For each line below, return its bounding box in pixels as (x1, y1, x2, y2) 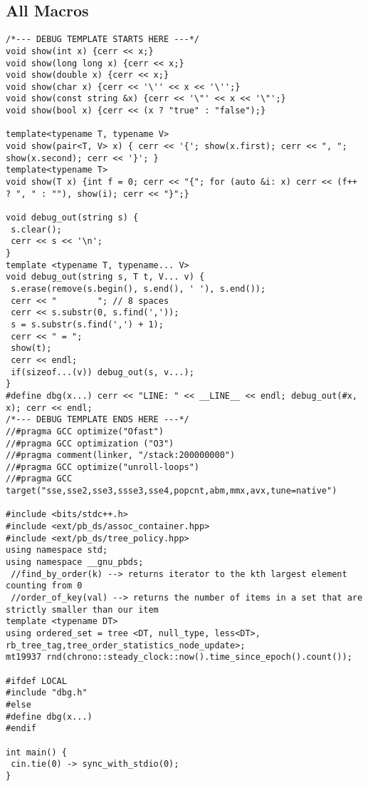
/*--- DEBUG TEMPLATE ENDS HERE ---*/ (6, 414, 189, 425)
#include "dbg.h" (6, 688, 88, 698)
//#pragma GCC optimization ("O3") (6, 438, 174, 449)
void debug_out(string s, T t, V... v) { (6, 272, 205, 282)
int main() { (6, 747, 67, 757)
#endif (6, 723, 36, 734)
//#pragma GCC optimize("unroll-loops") (6, 461, 200, 472)
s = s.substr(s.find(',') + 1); (11, 319, 164, 330)
